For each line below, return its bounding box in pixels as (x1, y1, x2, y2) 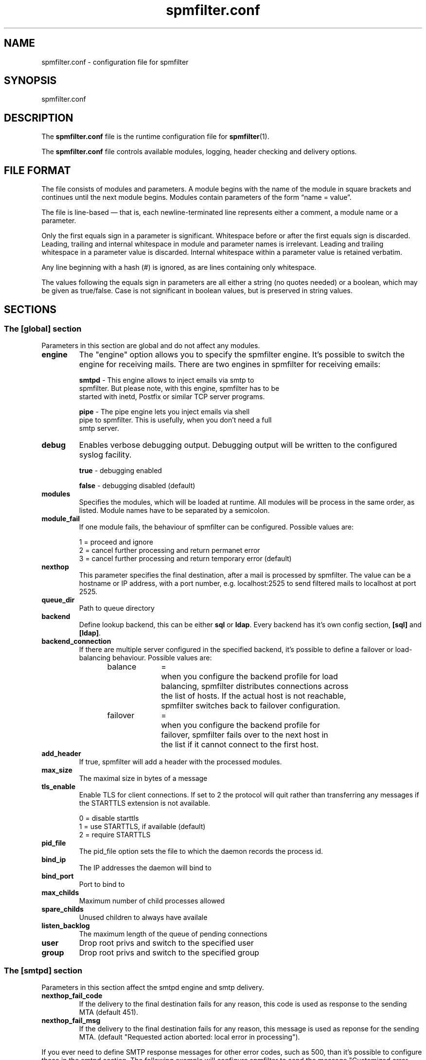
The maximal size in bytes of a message (79, 774, 208, 783)
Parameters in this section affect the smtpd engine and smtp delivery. (41, 983, 264, 992)
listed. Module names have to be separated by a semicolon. (79, 506, 270, 515)
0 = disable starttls (79, 814, 139, 823)
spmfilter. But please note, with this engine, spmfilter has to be (79, 384, 280, 393)
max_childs (41, 888, 79, 897)
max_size (41, 766, 72, 775)
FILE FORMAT (4, 164, 71, 177)
